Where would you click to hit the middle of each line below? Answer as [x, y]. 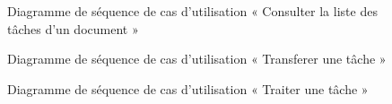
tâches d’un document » [73, 28]
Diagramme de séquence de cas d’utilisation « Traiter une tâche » [188, 88]
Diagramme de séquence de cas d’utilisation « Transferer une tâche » [197, 59]
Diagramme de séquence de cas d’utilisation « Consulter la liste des [192, 11]
